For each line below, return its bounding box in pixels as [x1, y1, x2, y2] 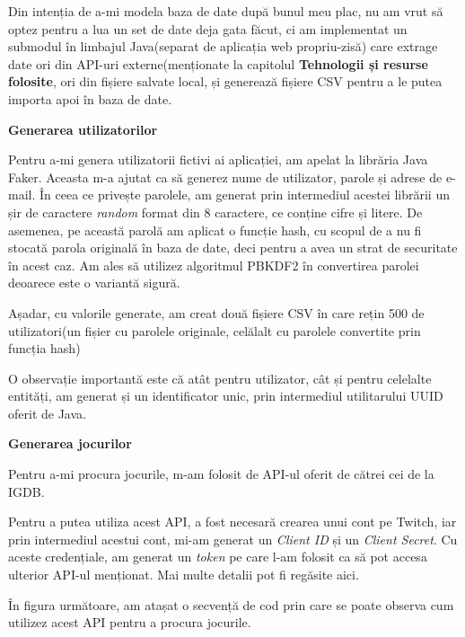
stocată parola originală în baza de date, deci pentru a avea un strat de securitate [8, 238, 458, 257]
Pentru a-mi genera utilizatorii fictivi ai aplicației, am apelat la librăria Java [8, 150, 428, 169]
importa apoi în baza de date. [8, 89, 172, 108]
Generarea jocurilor [8, 434, 132, 453]
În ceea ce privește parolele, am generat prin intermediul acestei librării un [39, 185, 450, 204]
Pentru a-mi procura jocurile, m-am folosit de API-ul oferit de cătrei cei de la [8, 464, 434, 483]
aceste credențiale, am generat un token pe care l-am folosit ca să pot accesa [8, 547, 427, 566]
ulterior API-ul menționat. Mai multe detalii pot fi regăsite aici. [8, 565, 359, 584]
